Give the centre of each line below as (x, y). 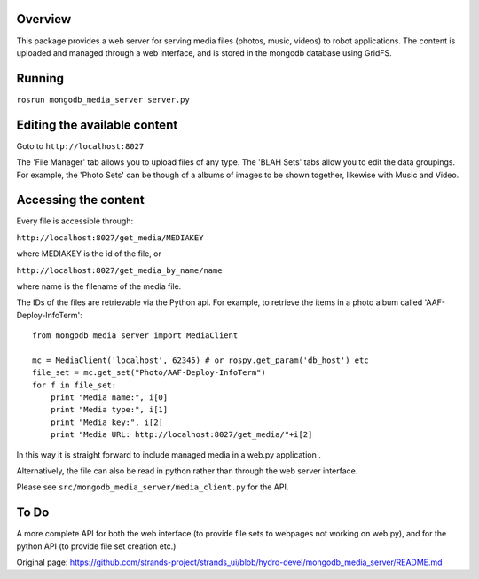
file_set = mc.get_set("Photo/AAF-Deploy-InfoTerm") (149, 373)
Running (40, 78)
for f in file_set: (75, 385)
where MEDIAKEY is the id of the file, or (89, 254)
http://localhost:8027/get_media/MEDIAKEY (110, 238)
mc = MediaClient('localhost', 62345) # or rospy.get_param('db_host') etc (200, 360)
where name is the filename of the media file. (99, 286)
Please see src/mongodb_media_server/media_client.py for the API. (153, 487)
